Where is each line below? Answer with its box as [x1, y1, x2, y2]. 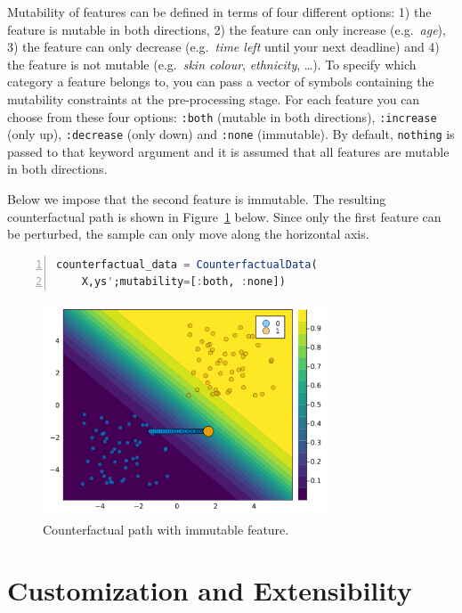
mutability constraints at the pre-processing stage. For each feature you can [7, 89, 420, 108]
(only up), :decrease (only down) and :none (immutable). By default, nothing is [7, 125, 455, 143]
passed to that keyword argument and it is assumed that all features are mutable [7, 142, 450, 160]
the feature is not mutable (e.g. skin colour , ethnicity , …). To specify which [7, 54, 417, 73]
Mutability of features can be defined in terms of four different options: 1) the [7, 3, 432, 20]
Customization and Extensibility [7, 572, 412, 609]
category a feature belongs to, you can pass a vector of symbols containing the [7, 72, 434, 91]
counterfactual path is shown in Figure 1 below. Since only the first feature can [7, 207, 442, 225]
